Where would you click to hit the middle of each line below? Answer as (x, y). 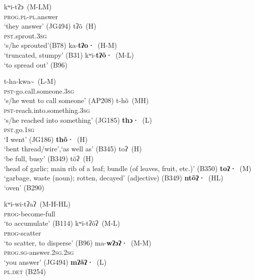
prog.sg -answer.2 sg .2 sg (39, 252)
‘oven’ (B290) (24, 187)
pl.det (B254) (25, 271)
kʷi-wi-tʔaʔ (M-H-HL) (37, 204)
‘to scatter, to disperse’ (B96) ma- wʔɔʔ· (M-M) (78, 242)
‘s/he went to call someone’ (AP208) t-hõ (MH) (76, 100)
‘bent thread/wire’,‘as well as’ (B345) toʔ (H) (73, 149)
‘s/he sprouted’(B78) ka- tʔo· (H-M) (61, 45)
